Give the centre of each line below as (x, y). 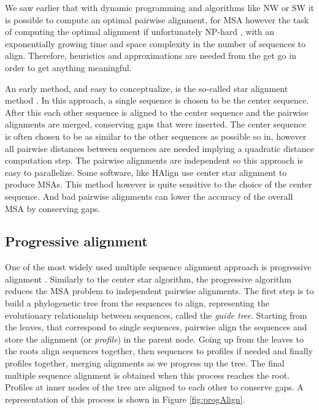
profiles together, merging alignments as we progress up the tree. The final (145, 363)
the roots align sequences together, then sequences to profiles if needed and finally (159, 351)
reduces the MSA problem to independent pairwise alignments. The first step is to (159, 291)
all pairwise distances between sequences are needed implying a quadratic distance (159, 148)
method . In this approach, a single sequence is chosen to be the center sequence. (157, 100)
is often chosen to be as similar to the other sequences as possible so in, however (156, 136)
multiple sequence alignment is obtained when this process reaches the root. (148, 375)
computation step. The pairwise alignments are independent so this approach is (154, 160)
